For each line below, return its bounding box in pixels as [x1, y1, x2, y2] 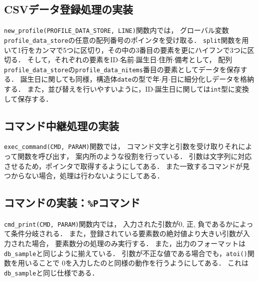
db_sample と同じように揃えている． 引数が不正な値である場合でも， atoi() [4, 248, 248, 258]
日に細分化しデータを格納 [170, 74, 254, 84]
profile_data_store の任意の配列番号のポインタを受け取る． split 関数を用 [4, 34, 249, 45]
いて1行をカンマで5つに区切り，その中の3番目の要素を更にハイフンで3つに [4, 44, 248, 55]
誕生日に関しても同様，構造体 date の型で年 [20, 74, 160, 84]
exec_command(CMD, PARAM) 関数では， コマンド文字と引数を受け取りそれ [4, 141, 239, 151]
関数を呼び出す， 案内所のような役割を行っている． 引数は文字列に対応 [17, 151, 252, 161]
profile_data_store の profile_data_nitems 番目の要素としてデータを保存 [4, 64, 241, 74]
